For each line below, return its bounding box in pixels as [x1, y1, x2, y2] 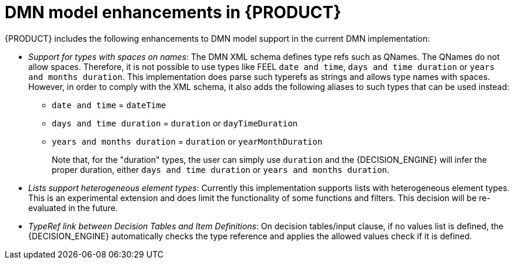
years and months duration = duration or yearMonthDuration [52, 136, 323, 146]
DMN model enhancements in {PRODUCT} [5, 2, 342, 22]
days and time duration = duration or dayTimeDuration [52, 118, 298, 128]
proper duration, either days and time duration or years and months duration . [52, 164, 390, 175]
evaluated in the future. [28, 202, 118, 213]
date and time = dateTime [52, 99, 166, 110]
